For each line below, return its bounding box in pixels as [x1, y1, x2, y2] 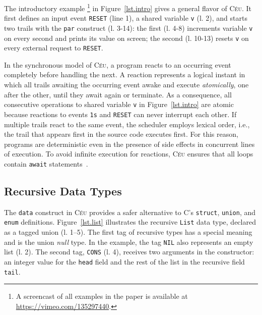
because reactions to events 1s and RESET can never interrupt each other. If [4, 109, 237, 119]
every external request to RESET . [4, 42, 103, 53]
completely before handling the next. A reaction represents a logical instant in [4, 69, 245, 80]
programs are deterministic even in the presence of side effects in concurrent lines [4, 138, 255, 149]
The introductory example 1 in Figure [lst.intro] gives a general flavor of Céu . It [4, 2, 251, 13]
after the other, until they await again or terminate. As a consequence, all [4, 89, 232, 99]
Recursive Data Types [4, 183, 122, 198]
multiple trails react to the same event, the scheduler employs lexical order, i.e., [4, 119, 250, 129]
